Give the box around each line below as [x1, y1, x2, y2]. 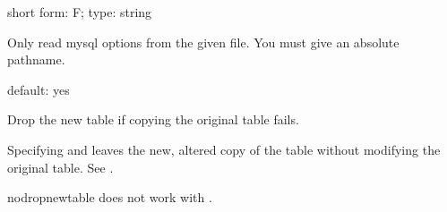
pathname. [7, 50, 65, 69]
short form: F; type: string [7, 3, 152, 21]
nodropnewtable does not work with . [7, 188, 212, 207]
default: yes [7, 80, 70, 98]
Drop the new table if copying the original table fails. [7, 110, 299, 129]
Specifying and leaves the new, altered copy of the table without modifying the [7, 140, 441, 158]
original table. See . [7, 157, 114, 176]
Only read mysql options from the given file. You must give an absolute [7, 32, 400, 51]
